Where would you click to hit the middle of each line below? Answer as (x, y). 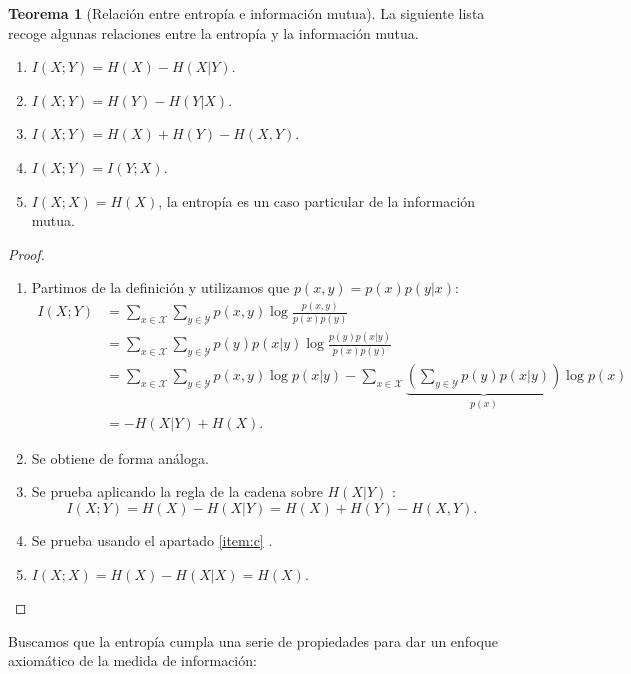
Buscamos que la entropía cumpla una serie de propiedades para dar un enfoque (253, 640)
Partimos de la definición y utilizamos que (160, 287)
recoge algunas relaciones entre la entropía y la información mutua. (213, 32)
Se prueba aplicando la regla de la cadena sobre (177, 491)
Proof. (26, 253)
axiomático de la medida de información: (132, 660)
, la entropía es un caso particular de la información (317, 200)
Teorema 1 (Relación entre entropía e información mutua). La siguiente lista (246, 13)
